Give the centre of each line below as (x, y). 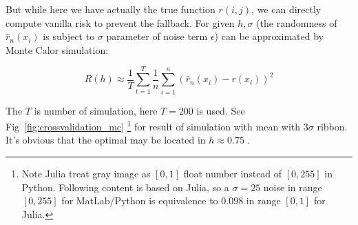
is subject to (69, 36)
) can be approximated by (269, 36)
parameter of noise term (157, 36)
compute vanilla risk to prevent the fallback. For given (120, 22)
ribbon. (332, 126)
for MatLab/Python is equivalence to (140, 200)
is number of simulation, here (96, 110)
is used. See (221, 110)
